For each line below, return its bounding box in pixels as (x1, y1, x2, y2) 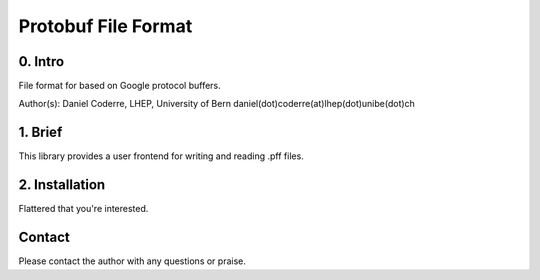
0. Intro (18, 53, 65, 70)
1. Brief (18, 124, 63, 141)
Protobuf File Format (18, 15, 193, 37)
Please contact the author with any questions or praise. (18, 255, 247, 267)
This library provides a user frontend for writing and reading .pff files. (18, 150, 304, 162)
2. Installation (18, 176, 106, 194)
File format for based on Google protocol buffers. (18, 80, 222, 92)
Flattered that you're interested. (18, 203, 149, 215)
